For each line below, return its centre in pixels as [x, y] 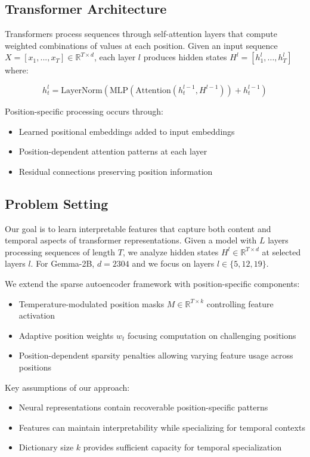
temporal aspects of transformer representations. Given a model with [131, 240]
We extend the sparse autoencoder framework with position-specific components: [152, 283]
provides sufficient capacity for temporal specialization [182, 447]
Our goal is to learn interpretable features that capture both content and [138, 228]
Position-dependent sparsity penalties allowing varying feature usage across [156, 355]
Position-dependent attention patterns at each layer [113, 151]
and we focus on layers [173, 263]
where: [17, 70]
